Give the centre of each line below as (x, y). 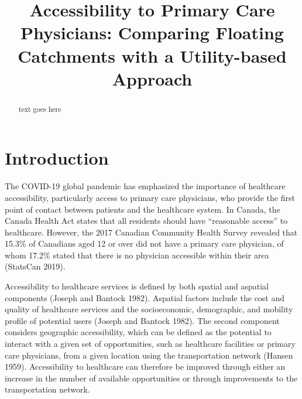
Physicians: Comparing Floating (152, 33)
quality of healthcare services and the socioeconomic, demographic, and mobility (149, 309)
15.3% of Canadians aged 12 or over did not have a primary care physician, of (144, 243)
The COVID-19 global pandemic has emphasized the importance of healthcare (145, 186)
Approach (152, 78)
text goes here (40, 109)
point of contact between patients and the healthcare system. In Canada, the (143, 209)
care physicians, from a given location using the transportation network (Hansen (149, 355)
